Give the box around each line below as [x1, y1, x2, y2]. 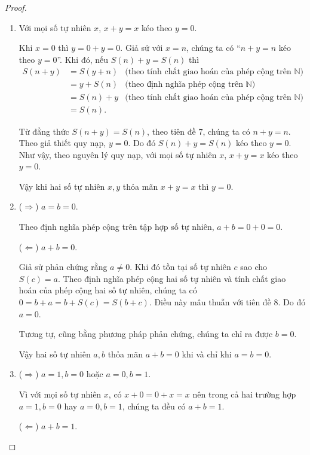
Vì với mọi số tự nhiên [19, 388, 102, 400]
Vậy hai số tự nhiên [19, 347, 91, 360]
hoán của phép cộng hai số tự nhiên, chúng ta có [19, 284, 197, 296]
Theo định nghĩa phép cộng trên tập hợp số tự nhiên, [19, 220, 214, 233]
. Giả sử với [120, 41, 163, 54]
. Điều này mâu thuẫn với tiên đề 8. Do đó [149, 296, 306, 308]
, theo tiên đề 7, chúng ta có [147, 125, 250, 137]
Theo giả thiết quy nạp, [19, 136, 106, 149]
